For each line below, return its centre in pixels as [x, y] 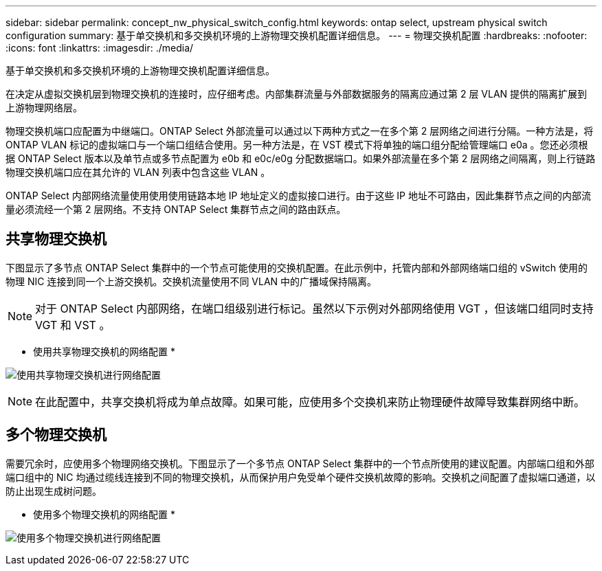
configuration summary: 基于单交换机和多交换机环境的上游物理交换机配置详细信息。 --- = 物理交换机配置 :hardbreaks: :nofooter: [297, 35]
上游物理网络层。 [44, 108]
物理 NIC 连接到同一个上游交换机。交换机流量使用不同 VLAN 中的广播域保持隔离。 [191, 281]
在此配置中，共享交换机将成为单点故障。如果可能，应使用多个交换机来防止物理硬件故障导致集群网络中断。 [310, 402]
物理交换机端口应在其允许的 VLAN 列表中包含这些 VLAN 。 [138, 172]
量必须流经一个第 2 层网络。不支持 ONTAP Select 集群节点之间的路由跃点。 [176, 209]
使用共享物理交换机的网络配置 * [104, 351]
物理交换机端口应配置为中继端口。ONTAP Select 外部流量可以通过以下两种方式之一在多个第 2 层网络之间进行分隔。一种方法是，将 [300, 131]
